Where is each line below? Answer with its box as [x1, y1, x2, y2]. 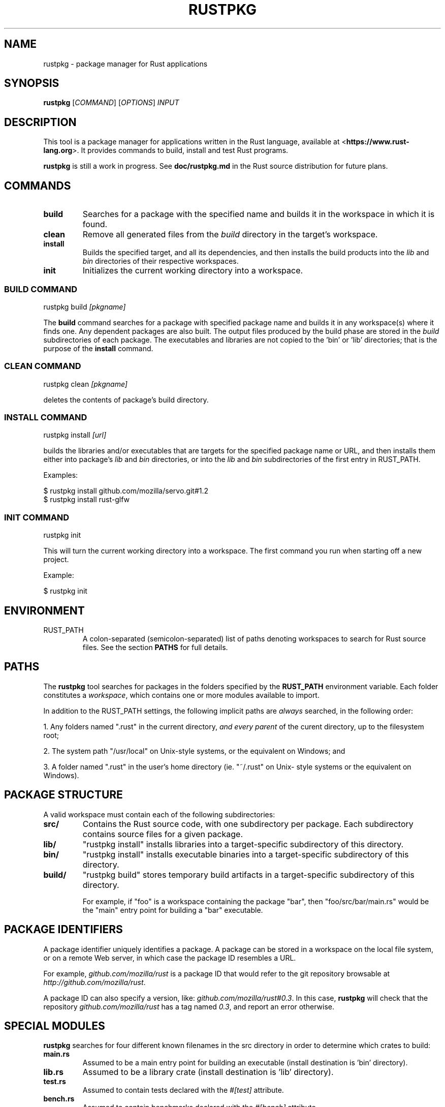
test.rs [43, 1077, 66, 1086]
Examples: [43, 471, 78, 480]
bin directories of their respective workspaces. [82, 257, 239, 266]
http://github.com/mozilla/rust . [43, 977, 146, 987]
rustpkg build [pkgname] [43, 302, 126, 311]
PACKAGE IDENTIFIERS [4, 923, 123, 936]
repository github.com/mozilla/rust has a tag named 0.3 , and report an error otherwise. [43, 1002, 334, 1011]
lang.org [43, 146, 73, 155]
